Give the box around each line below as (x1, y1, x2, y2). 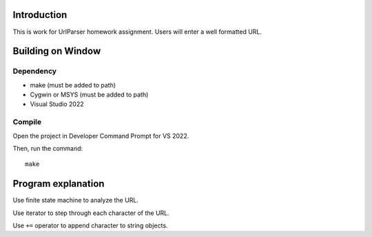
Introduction (12, 9, 68, 21)
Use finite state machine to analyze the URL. (12, 196, 139, 205)
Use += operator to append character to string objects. (12, 221, 168, 230)
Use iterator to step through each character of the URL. (12, 209, 170, 217)
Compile (12, 117, 41, 127)
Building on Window (12, 45, 101, 57)
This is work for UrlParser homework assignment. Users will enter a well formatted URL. (12, 28, 262, 36)
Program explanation (12, 178, 105, 189)
